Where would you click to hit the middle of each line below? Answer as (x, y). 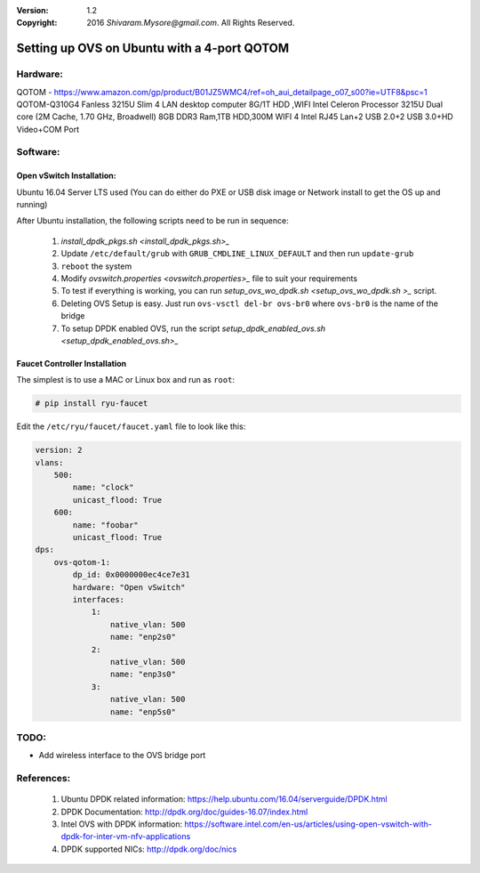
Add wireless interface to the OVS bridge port (122, 756)
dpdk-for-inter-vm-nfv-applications (126, 837)
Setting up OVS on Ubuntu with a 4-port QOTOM (153, 48)
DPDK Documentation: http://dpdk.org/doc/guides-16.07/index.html (184, 812)
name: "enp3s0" (143, 675)
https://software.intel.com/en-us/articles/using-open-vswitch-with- (308, 824)
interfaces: (98, 599)
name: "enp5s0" (143, 711)
